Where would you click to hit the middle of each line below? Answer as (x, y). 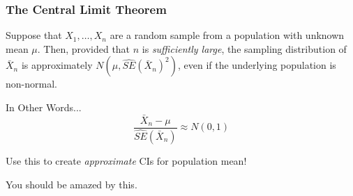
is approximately (57, 65)
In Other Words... (44, 107)
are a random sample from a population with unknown (227, 35)
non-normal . (31, 84)
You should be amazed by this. (72, 184)
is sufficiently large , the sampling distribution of (244, 48)
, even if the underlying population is (257, 65)
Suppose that (34, 35)
